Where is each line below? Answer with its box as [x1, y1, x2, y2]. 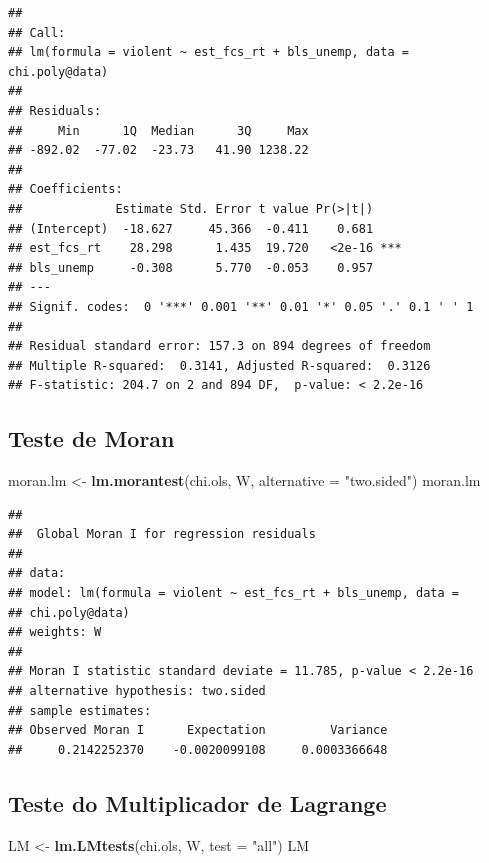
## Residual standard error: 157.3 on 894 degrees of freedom [8, 339, 431, 354]
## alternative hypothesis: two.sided [8, 684, 266, 699]
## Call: [8, 25, 66, 40]
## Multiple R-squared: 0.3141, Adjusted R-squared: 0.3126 [8, 358, 431, 373]
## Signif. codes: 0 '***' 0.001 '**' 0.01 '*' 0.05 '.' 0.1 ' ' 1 [8, 299, 474, 314]
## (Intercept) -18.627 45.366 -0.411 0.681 [8, 221, 374, 236]
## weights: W [8, 625, 102, 640]
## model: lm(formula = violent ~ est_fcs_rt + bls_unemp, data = [8, 586, 460, 601]
